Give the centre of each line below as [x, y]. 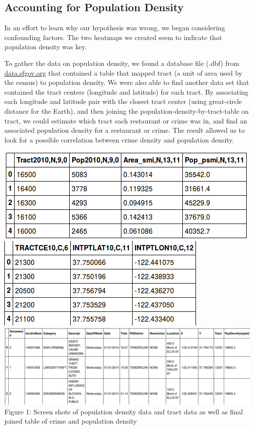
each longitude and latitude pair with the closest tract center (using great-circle [123, 101]
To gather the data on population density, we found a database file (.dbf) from [122, 63]
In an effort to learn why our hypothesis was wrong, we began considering [115, 28]
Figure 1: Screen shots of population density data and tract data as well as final [124, 411]
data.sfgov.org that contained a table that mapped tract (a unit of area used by [123, 72]
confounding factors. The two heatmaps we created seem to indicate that [113, 37]
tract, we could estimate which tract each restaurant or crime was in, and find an [126, 120]
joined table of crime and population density [71, 421]
